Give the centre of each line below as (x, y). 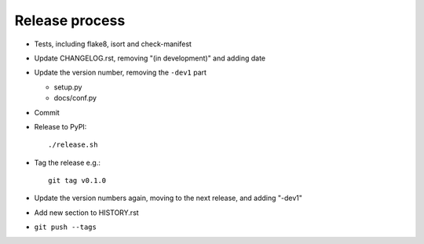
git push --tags (66, 227)
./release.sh (73, 145)
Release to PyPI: (60, 126)
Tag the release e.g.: (68, 162)
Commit (47, 112)
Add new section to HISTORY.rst (86, 213)
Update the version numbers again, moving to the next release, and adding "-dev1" (168, 198)
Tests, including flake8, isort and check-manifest (113, 44)
